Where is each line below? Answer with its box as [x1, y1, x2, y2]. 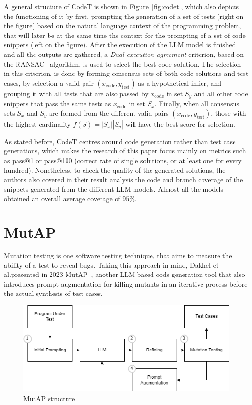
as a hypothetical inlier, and [138, 77, 221, 88]
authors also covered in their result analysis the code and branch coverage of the [4, 174, 243, 184]
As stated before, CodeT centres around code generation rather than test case [4, 136, 236, 146]
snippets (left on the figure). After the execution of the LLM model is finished [4, 39, 236, 50]
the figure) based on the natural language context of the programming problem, [4, 20, 241, 31]
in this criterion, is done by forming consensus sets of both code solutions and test [4, 68, 249, 78]
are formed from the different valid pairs [49, 108, 169, 118]
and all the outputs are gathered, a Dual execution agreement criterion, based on [4, 49, 244, 59]
